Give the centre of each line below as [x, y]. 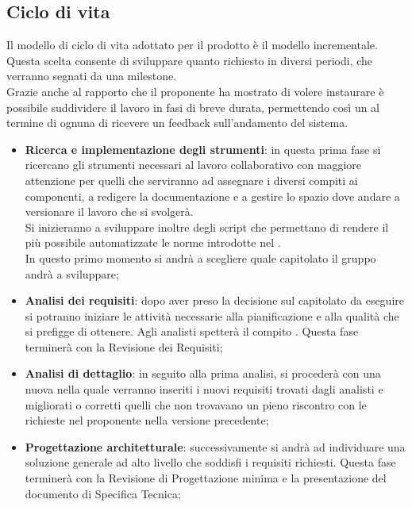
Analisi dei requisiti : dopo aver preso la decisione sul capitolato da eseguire [214, 300]
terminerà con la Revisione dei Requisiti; [124, 346]
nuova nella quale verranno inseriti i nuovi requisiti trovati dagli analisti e [204, 389]
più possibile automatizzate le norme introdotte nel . [153, 242]
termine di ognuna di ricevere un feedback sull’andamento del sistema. [177, 123]
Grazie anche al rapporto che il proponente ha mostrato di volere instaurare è [195, 91]
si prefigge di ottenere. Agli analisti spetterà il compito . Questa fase [192, 331]
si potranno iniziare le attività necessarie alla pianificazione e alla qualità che [212, 315]
